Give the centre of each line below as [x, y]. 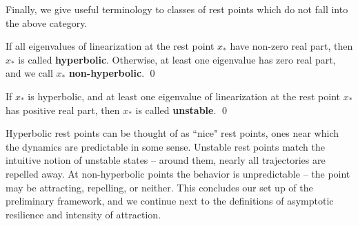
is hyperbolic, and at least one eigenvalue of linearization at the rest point [184, 96]
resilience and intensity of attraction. [83, 214]
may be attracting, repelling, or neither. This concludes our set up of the [159, 187]
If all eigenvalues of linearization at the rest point [110, 46]
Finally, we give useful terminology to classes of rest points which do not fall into [177, 9]
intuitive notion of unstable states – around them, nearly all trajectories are [166, 160]
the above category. [47, 22]
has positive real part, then [63, 110]
